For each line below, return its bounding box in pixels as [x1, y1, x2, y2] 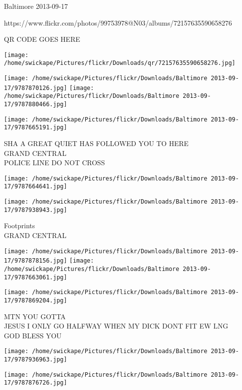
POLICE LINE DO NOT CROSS [4, 157, 105, 168]
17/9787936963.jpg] [4, 356, 67, 363]
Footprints [4, 220, 35, 231]
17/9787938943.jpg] [4, 206, 67, 213]
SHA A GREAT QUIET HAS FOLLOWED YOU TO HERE [4, 138, 189, 149]
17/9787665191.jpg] [4, 124, 67, 131]
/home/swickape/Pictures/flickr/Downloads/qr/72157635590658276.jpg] [4, 60, 236, 67]
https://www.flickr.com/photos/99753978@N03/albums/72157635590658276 [4, 17, 232, 28]
